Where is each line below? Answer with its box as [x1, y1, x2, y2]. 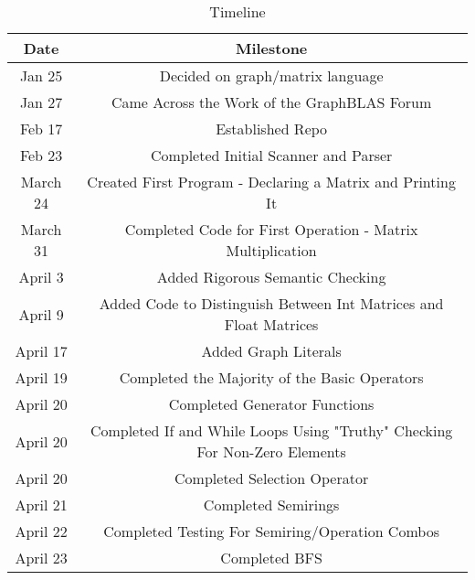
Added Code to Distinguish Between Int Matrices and [99, 293, 444, 314]
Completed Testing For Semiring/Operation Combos [103, 521, 439, 542]
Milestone [235, 38, 308, 59]
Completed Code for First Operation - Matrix [124, 219, 418, 240]
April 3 [18, 266, 64, 287]
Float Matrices [224, 314, 319, 335]
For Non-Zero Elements [196, 441, 346, 462]
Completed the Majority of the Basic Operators [119, 367, 424, 388]
